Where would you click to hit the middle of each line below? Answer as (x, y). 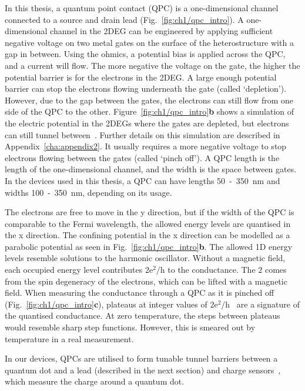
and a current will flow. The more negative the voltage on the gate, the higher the (152, 65)
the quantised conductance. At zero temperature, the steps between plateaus (143, 315)
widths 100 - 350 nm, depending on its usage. (88, 192)
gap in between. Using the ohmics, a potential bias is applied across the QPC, (145, 54)
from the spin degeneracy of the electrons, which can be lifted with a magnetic (146, 281)
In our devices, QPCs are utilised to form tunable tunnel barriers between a (141, 358)
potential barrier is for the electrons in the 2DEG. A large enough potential (141, 77)
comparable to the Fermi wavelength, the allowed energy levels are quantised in (148, 223)
